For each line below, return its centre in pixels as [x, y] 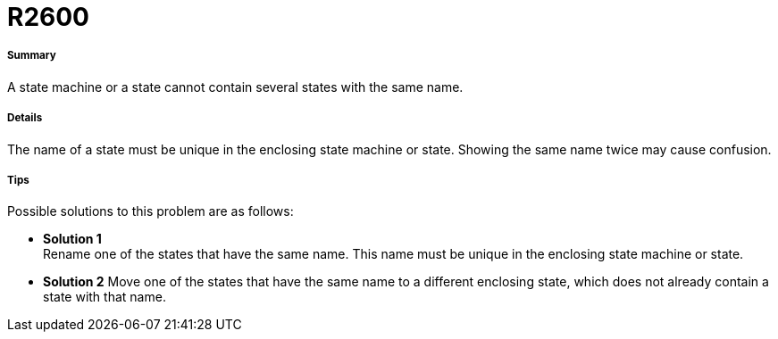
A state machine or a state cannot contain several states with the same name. [235, 87]
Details [25, 118]
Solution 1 [72, 239]
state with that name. [105, 297]
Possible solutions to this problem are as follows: [151, 211]
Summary [32, 56]
